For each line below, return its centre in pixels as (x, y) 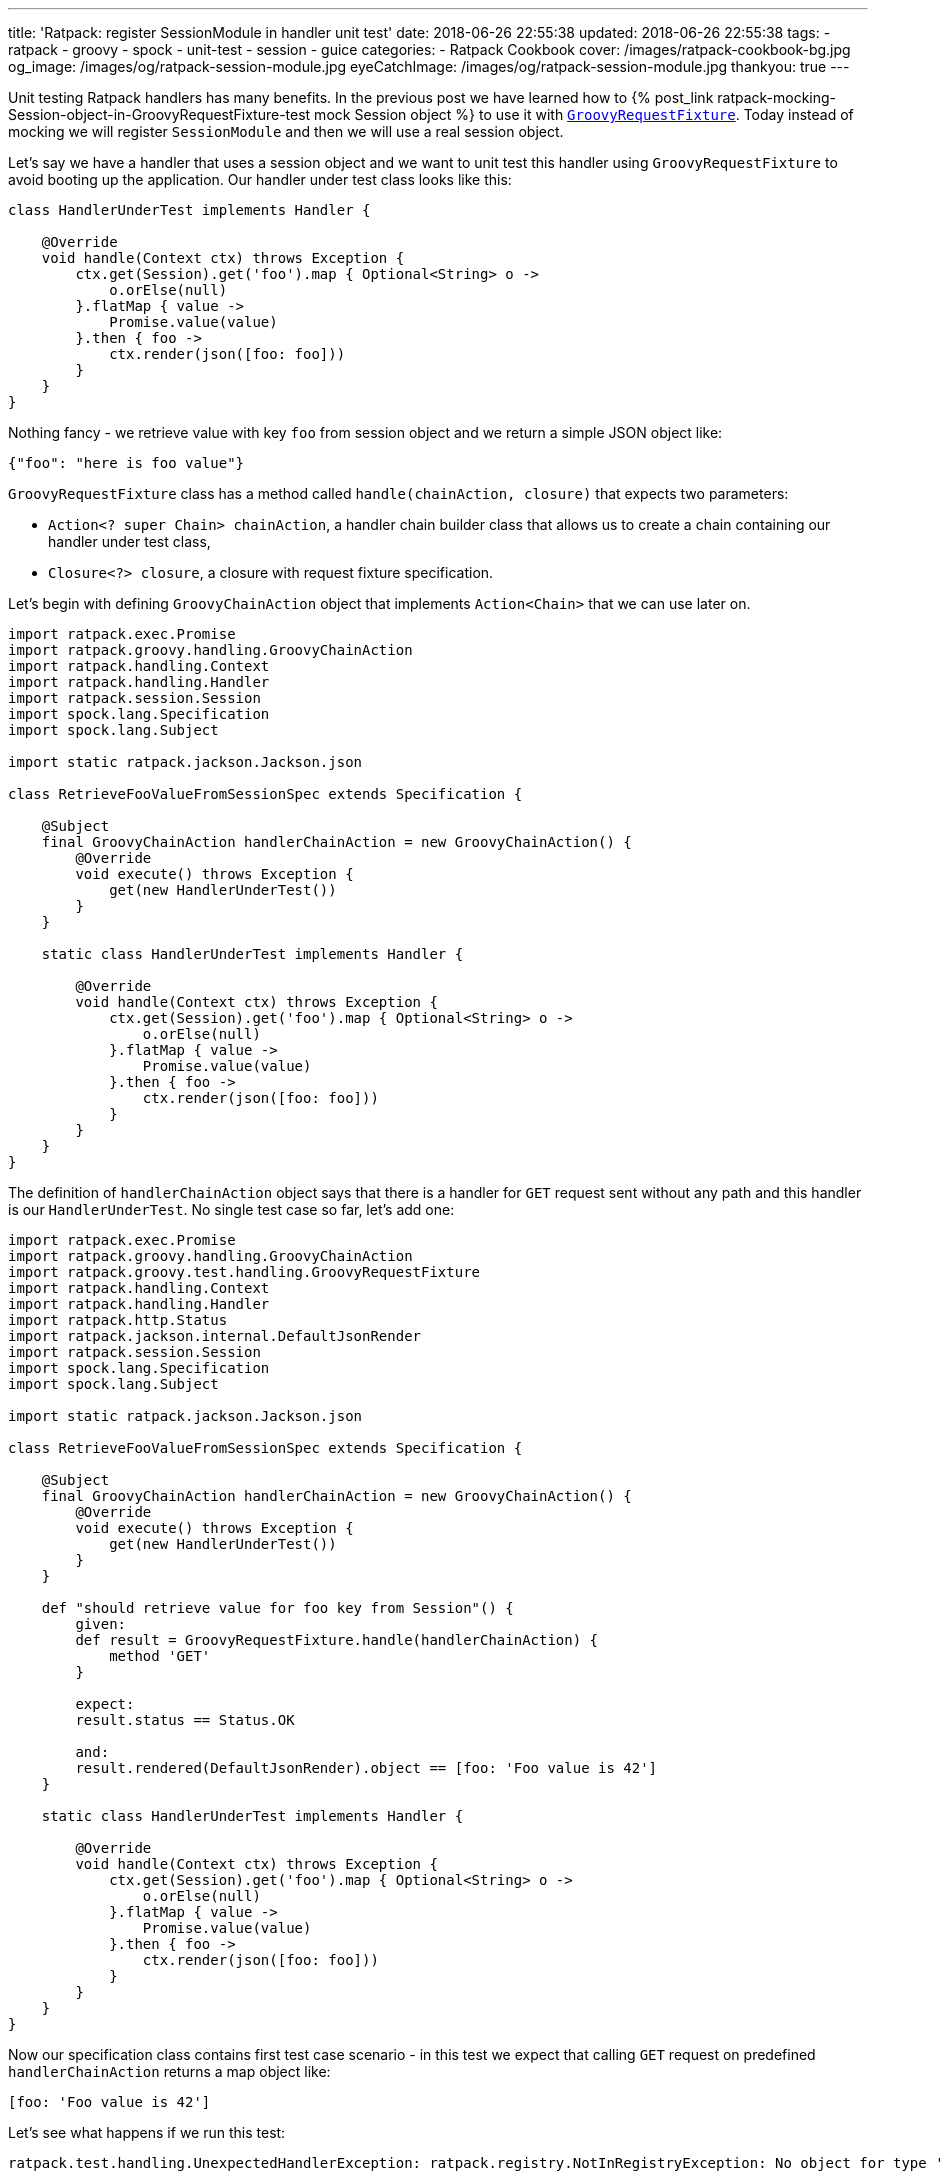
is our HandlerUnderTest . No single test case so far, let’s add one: (231, 1209)
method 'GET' (160, 1656)
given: (101, 1624)
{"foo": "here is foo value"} (126, 463)
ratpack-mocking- (777, 97)
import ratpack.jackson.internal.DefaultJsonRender (215, 1336)
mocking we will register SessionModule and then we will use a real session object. (286, 131)
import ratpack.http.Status (118, 1320)
